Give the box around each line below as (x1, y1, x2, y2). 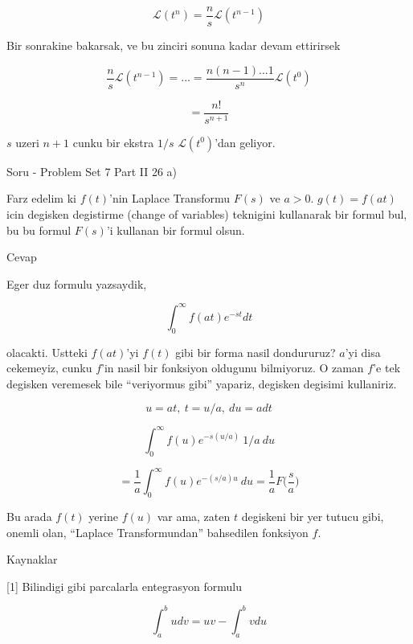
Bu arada (6, 508, 52, 525)
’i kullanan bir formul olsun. (106, 221, 245, 238)
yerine (88, 508, 118, 525)
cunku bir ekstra (72, 133, 154, 150)
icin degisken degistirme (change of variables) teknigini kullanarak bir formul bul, (6, 205, 407, 222)
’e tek (373, 359, 401, 376)
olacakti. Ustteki (6, 343, 88, 360)
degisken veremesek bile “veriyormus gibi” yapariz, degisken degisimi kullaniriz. (6, 375, 397, 392)
